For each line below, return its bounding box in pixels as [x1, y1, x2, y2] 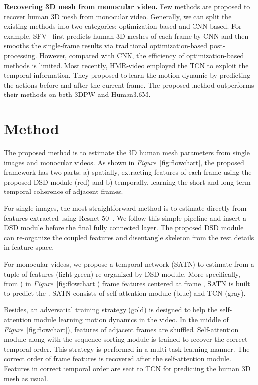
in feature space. [4, 242, 54, 252]
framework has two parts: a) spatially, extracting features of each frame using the [4, 167, 252, 177]
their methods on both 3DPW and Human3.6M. [4, 89, 151, 99]
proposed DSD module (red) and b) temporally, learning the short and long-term [4, 176, 251, 187]
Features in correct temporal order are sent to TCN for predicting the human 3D [4, 363, 251, 373]
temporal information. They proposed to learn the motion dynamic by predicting [4, 70, 251, 80]
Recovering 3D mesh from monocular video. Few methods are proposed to [4, 1, 250, 11]
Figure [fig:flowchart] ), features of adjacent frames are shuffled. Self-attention [4, 324, 239, 334]
